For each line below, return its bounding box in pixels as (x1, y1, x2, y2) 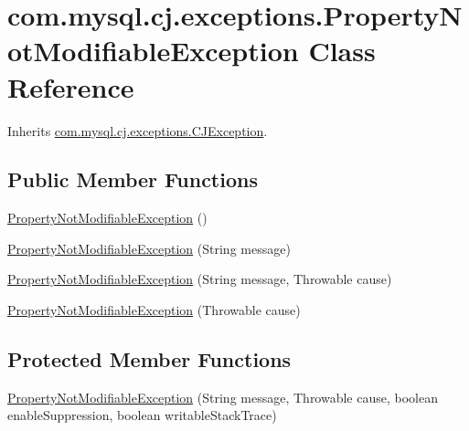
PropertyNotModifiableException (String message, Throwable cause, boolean (7, 387, 438, 406)
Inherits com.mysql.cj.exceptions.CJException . (7, 121, 268, 140)
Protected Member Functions (7, 345, 292, 373)
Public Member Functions (7, 165, 258, 194)
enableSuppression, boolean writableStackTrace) (7, 405, 277, 425)
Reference (7, 68, 134, 105)
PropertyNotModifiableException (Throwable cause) (7, 300, 301, 320)
